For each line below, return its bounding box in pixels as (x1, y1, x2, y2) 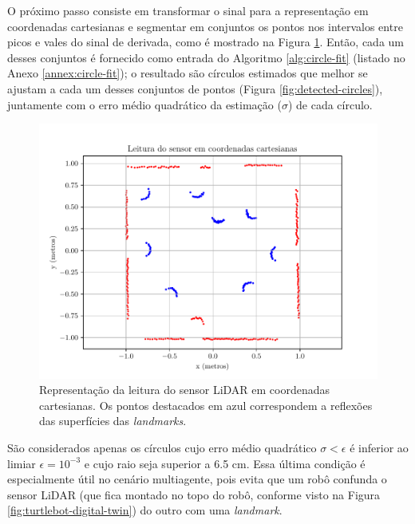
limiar (7, 455, 36, 471)
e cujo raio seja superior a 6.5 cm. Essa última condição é (84, 455, 366, 471)
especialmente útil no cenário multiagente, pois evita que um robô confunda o (7, 471, 387, 487)
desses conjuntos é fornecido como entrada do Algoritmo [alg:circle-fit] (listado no (7, 49, 405, 65)
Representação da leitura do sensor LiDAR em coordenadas (39, 381, 330, 398)
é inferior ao (350, 439, 409, 456)
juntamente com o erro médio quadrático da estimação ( (7, 96, 282, 112)
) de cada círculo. (287, 96, 373, 112)
